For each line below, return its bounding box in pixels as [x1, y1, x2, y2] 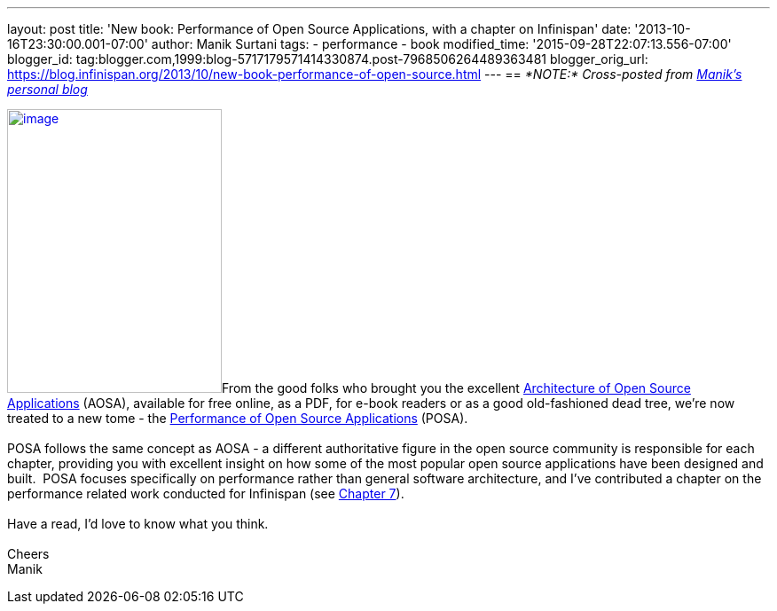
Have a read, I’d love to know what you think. [7, 516, 269, 531]
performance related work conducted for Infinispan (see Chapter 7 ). [7, 486, 404, 501]
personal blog [7, 82, 88, 97]
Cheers [7, 546, 50, 561]
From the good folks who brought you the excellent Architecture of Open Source [222, 380, 691, 396]
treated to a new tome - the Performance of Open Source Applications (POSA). [7, 411, 468, 426]
